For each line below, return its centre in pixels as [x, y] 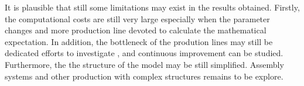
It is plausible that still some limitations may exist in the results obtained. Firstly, [152, 7]
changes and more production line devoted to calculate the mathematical [136, 30]
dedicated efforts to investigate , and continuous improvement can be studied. [144, 53]
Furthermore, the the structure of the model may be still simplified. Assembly [144, 64]
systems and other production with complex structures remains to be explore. [144, 76]
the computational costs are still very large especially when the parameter [137, 18]
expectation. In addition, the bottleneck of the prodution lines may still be [139, 41]
